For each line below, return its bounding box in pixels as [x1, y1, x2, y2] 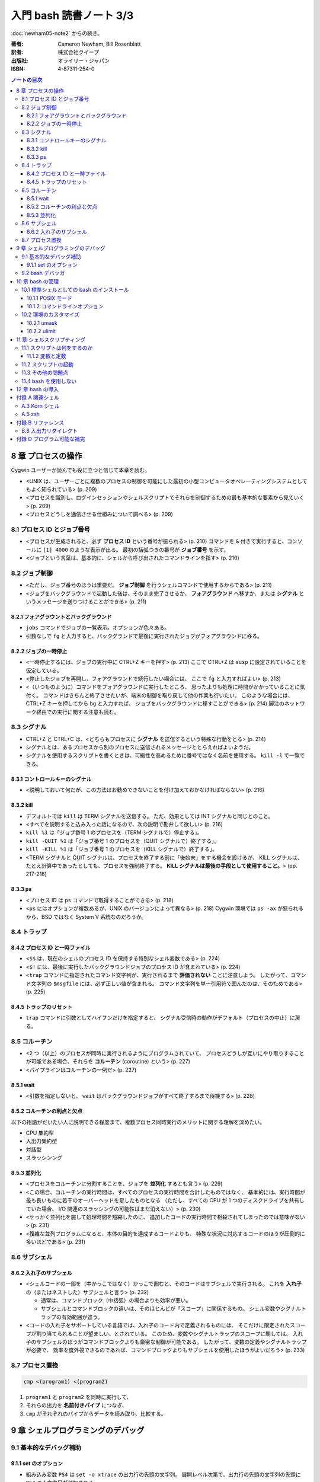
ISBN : [11, 65, 25, 72]
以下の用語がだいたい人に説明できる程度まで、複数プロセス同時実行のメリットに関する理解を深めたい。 [11, 1118, 265, 1126]
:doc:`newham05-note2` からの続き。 [11, 30, 103, 37]
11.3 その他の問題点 [21, 369, 68, 376]
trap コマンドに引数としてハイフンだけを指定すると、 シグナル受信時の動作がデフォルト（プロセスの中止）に [25, 1014, 296, 1021]
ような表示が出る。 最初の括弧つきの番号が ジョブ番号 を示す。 [74, 546, 229, 553]
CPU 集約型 [25, 1129, 55, 1136]
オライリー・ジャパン [57, 57, 110, 64]
